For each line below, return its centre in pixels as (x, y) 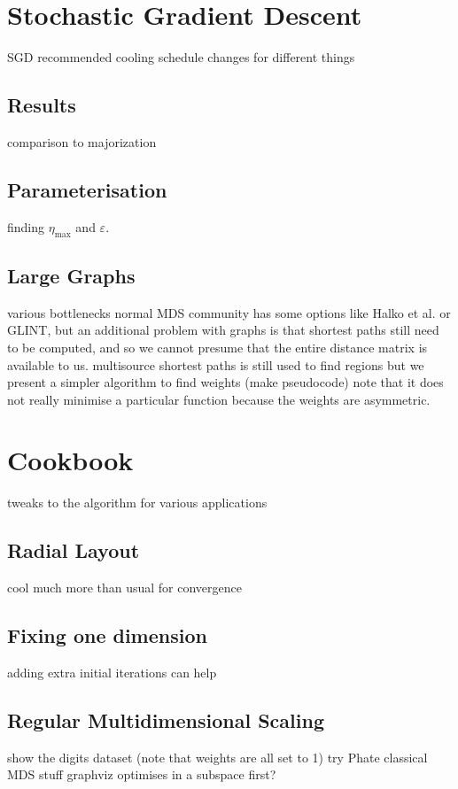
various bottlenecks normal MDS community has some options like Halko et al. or (229, 312)
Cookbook (70, 460)
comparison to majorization (82, 141)
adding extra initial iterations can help (112, 672)
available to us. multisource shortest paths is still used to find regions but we (216, 364)
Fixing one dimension (107, 635)
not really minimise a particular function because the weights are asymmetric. (219, 399)
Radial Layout (74, 550)
